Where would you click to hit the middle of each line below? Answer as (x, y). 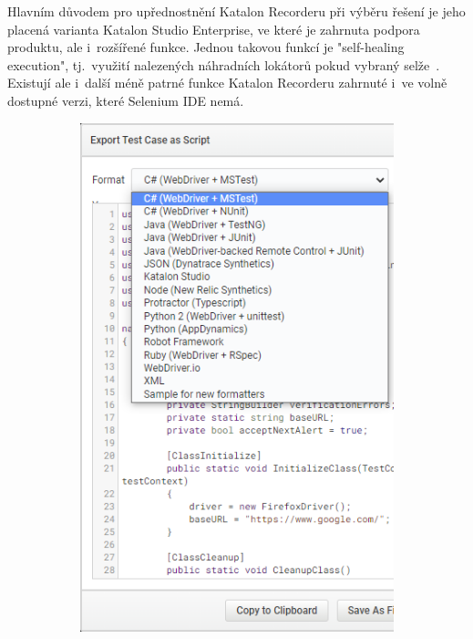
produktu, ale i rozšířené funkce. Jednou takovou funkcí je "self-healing (206, 47)
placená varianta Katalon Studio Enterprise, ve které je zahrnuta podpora (214, 29)
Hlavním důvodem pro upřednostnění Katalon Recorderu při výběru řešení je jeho (236, 11)
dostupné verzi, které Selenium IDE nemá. (126, 100)
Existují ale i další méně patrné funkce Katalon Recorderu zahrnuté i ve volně (227, 83)
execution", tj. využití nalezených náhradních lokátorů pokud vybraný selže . (224, 64)
